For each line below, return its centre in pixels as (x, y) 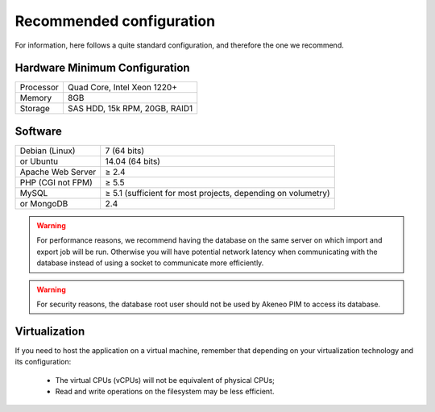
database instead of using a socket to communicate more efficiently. (150, 263)
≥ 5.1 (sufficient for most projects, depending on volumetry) (217, 193)
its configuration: (43, 362)
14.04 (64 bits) (133, 161)
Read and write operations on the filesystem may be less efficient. (165, 391)
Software (38, 131)
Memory (36, 98)
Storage (35, 109)
